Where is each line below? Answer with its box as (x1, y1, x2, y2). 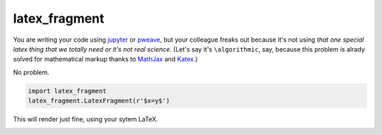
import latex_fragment (28, 87, 107, 95)
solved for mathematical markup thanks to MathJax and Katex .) (13, 55, 198, 64)
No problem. (13, 68, 50, 76)
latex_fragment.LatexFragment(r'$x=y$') (28, 97, 170, 105)
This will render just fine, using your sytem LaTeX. (13, 115, 158, 124)
